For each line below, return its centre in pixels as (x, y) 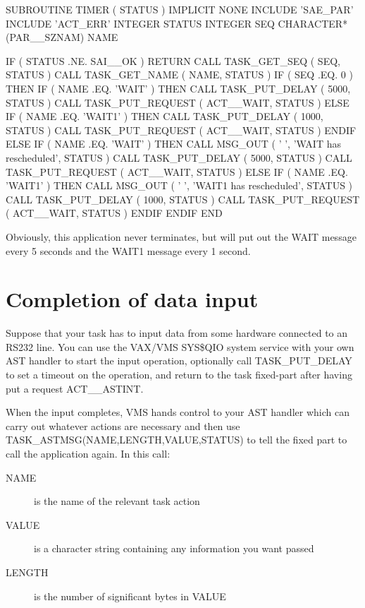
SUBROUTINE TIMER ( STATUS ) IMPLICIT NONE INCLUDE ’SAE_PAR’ (180, 9)
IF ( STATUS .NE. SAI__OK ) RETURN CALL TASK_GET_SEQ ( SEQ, (173, 60)
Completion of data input (132, 299)
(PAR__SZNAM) (45, 37)
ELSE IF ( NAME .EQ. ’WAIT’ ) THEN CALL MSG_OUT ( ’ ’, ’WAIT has (173, 144)
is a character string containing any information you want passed (174, 548)
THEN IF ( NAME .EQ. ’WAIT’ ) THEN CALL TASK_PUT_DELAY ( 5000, (178, 88)
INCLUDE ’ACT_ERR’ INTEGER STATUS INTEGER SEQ (140, 23)
